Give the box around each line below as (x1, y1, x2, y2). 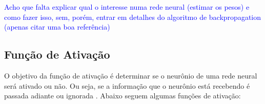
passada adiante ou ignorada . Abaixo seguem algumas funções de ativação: (4, 90, 241, 101)
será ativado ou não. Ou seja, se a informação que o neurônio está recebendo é (4, 80, 250, 91)
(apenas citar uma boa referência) (4, 21, 110, 32)
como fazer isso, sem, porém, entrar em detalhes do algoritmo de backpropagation (4, 11, 261, 22)
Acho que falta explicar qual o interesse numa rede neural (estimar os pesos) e (4, 2, 250, 12)
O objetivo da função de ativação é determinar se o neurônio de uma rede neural (4, 70, 257, 81)
